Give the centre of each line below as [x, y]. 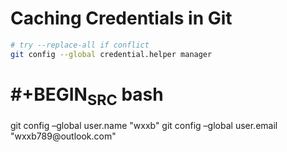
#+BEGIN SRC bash [87, 96]
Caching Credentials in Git [121, 18]
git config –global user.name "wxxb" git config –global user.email [144, 126]
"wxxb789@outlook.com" [63, 136]
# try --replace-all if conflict [80, 45]
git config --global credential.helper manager [111, 54]
